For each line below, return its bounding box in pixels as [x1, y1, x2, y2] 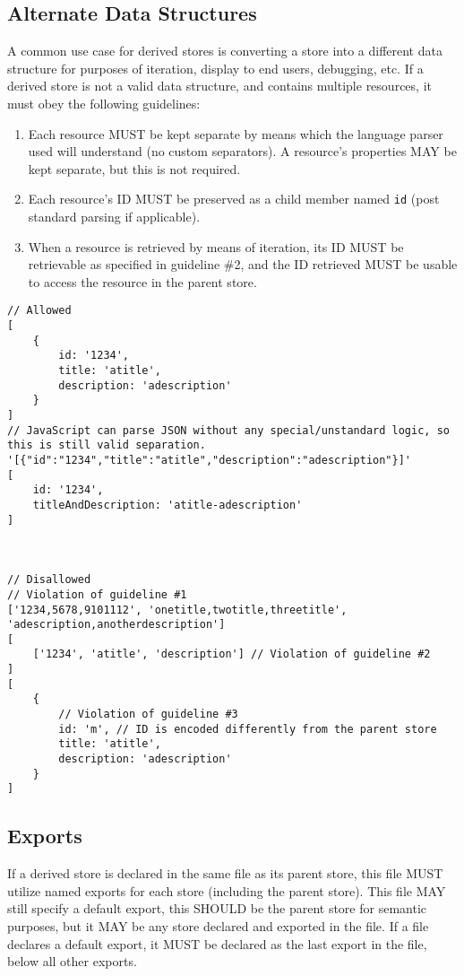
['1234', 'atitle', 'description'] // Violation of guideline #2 [32, 648, 431, 661]
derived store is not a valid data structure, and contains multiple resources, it [7, 76, 432, 95]
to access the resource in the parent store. [28, 272, 257, 291]
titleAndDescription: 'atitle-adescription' [32, 498, 303, 511]
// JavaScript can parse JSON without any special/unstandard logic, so [7, 423, 450, 437]
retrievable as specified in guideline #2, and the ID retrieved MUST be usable [28, 255, 458, 274]
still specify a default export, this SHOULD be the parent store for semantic [7, 899, 426, 918]
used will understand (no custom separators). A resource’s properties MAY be [28, 142, 457, 161]
